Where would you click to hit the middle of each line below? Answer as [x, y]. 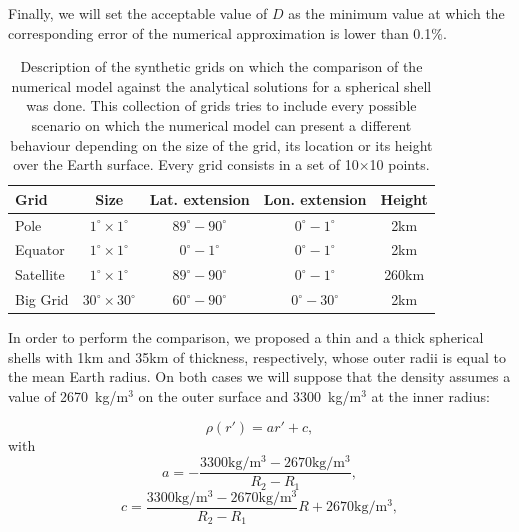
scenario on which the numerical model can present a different [221, 124]
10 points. [399, 164]
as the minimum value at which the [396, 13]
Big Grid [42, 299]
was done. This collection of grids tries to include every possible [221, 105]
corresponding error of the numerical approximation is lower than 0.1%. [227, 32]
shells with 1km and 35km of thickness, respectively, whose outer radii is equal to [257, 356]
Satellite [40, 274]
